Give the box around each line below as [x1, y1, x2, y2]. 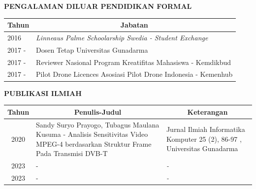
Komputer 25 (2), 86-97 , [166, 133, 242, 144]
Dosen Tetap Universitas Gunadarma [36, 44, 148, 55]
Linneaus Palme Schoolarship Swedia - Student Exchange [36, 32, 208, 42]
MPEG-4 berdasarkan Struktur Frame [36, 138, 152, 149]
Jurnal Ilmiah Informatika [166, 124, 245, 134]
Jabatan [120, 20, 148, 30]
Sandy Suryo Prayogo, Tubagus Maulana [36, 119, 160, 129]
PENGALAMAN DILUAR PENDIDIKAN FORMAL [4, 1, 192, 11]
